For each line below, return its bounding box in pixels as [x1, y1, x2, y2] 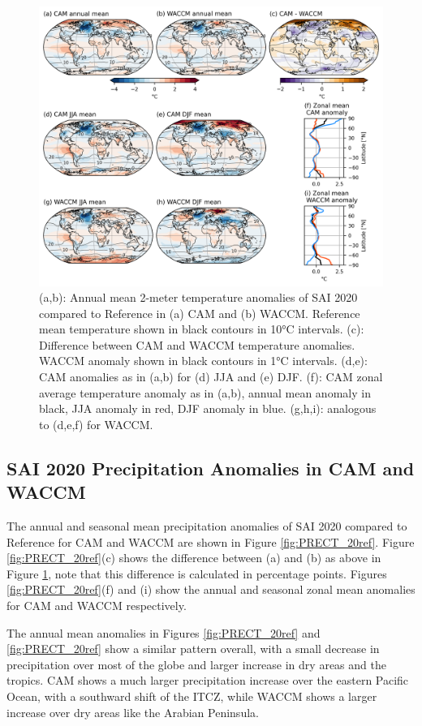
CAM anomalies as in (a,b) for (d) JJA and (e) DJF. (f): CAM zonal [39, 368, 383, 385]
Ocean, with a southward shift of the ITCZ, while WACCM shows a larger [6, 687, 377, 704]
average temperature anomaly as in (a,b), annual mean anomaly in [39, 384, 371, 401]
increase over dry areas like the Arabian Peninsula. [6, 703, 259, 720]
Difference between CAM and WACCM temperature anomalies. [39, 336, 355, 353]
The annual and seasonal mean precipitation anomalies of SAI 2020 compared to [6, 518, 407, 535]
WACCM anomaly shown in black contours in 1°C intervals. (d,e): [39, 352, 368, 369]
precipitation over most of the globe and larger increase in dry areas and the [6, 655, 386, 672]
